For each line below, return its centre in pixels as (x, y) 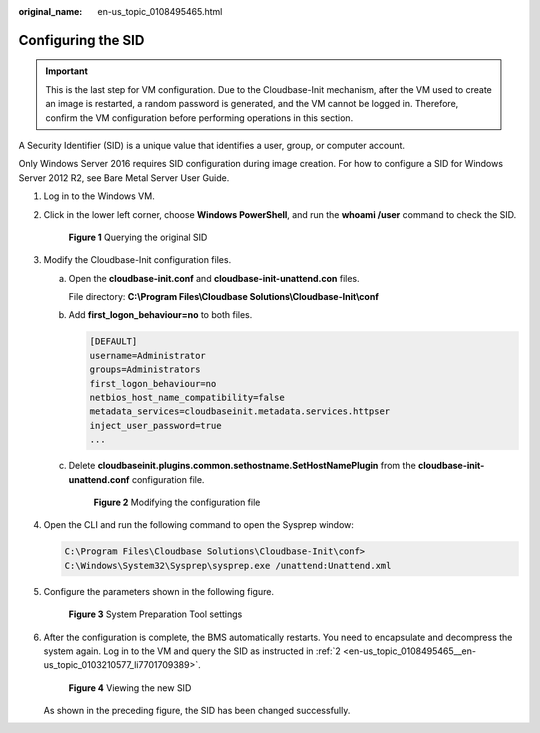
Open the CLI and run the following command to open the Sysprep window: (199, 525)
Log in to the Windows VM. (99, 196)
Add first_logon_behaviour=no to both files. (160, 315)
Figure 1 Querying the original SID (138, 237)
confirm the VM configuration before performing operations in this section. (199, 117)
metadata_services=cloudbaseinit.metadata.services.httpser (240, 411)
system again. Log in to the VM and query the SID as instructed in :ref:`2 (192, 651)
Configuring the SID (81, 40)
